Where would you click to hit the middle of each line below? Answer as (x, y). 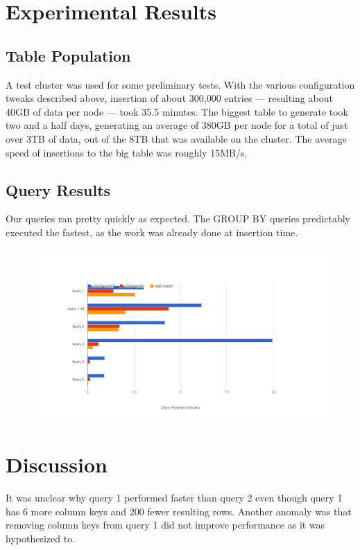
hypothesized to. (41, 539)
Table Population (68, 55)
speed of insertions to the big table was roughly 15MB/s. (127, 152)
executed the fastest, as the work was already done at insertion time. (152, 232)
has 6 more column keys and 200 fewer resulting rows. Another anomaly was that (179, 511)
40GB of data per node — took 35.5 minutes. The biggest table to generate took (177, 111)
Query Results (58, 189)
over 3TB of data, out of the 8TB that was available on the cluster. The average (176, 138)
